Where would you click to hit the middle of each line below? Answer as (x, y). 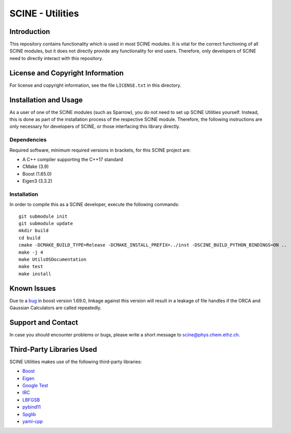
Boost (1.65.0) (37, 174)
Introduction (30, 32)
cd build (30, 238)
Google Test (35, 386)
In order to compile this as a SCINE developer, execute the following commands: (94, 204)
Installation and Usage (46, 100)
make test (31, 267)
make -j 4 (31, 252)
